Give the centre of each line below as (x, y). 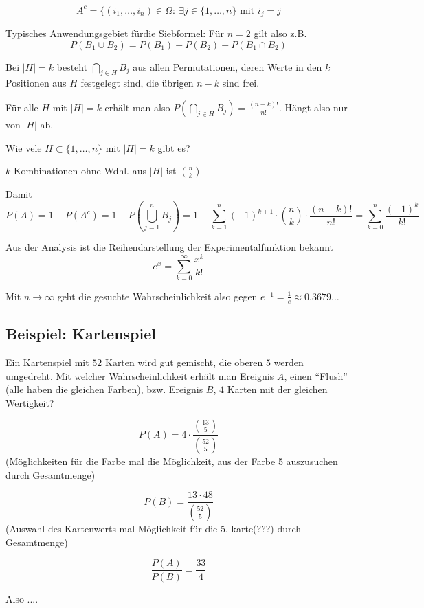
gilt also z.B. (280, 33)
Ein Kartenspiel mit (47, 362)
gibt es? (174, 147)
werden (289, 362)
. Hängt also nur (313, 107)
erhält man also (137, 107)
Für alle (22, 107)
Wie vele (24, 147)
